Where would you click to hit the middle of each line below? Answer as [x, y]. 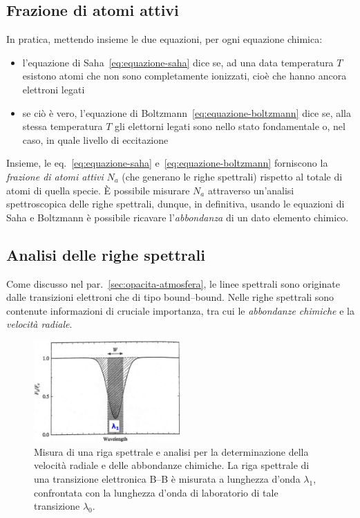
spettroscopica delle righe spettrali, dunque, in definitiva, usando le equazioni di [176, 204]
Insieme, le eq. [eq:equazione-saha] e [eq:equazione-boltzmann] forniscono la [167, 163]
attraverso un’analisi [251, 190]
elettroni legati [54, 89]
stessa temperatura [63, 126]
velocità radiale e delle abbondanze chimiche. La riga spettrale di [172, 465]
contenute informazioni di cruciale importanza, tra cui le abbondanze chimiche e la [180, 310]
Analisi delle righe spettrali [106, 254]
